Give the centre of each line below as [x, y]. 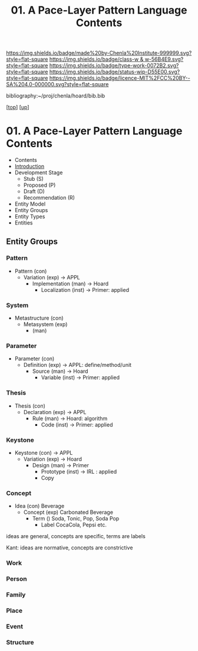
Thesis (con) [30, 406]
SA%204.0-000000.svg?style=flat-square [57, 84]
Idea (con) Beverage [39, 506]
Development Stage [39, 172]
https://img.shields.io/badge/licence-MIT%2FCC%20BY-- [120, 78]
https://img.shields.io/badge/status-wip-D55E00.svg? [115, 72]
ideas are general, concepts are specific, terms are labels [76, 536]
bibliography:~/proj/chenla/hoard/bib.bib [56, 96]
